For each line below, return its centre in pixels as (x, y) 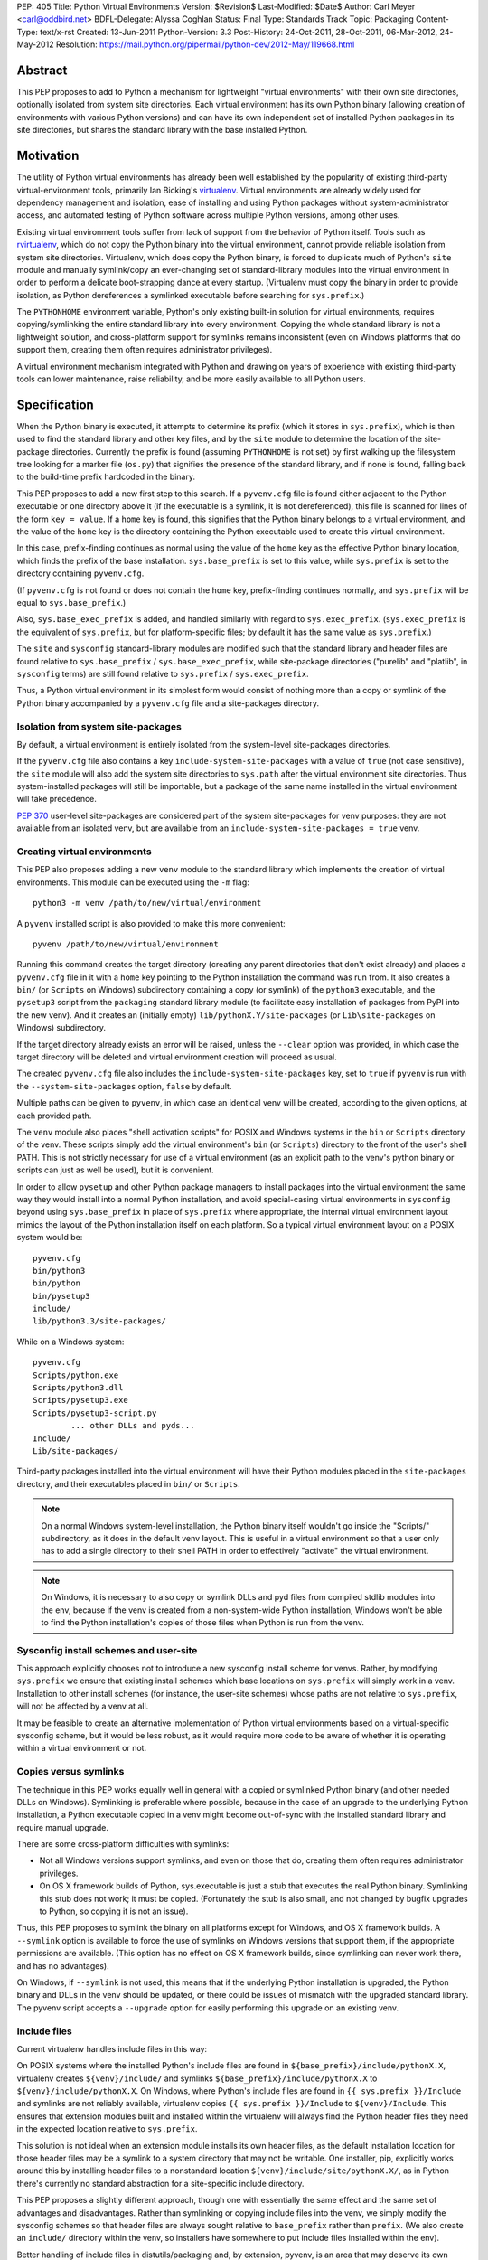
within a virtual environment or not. (82, 1748)
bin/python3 (59, 1271)
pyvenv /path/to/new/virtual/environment (126, 944)
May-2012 (35, 44)
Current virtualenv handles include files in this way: (112, 2048)
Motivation (48, 156)
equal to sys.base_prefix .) (71, 603)
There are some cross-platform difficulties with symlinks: (123, 1844)
